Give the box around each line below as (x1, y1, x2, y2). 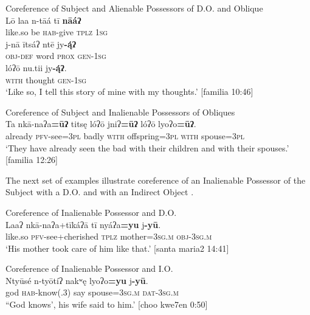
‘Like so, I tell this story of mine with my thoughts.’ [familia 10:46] (5, 85, 253, 98)
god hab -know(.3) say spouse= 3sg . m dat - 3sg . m (5, 286, 179, 299)
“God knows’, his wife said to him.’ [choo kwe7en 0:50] (5, 298, 208, 311)
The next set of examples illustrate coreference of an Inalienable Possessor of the (5, 173, 306, 186)
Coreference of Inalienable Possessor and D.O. (5, 206, 177, 218)
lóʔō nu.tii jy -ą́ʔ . (5, 61, 67, 74)
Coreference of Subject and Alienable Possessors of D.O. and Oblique (5, 2, 263, 14)
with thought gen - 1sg (5, 73, 87, 86)
